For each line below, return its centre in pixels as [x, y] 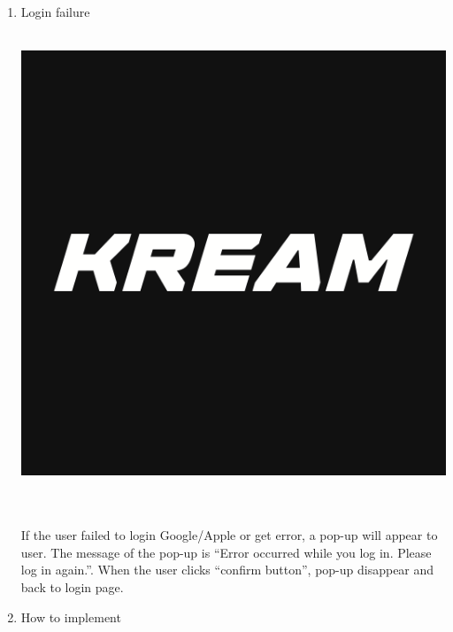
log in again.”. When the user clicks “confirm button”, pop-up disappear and [227, 570]
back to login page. [72, 586]
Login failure [55, 12]
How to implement [71, 617]
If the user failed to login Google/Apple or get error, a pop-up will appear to [229, 535]
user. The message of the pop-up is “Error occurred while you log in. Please [226, 552]
